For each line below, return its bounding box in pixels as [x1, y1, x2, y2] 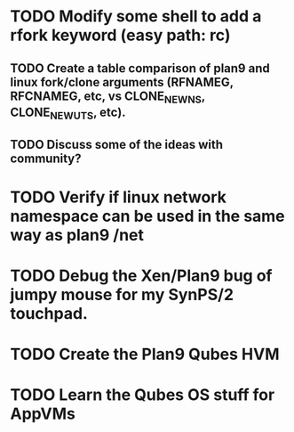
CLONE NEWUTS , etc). [10, 104, 127, 122]
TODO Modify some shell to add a [10, 6, 262, 27]
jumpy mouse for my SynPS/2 [10, 284, 234, 305]
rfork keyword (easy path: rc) [10, 25, 231, 45]
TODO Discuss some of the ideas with [10, 137, 224, 152]
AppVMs [10, 403, 76, 424]
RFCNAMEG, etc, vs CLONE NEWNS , [10, 88, 205, 106]
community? [10, 151, 82, 167]
